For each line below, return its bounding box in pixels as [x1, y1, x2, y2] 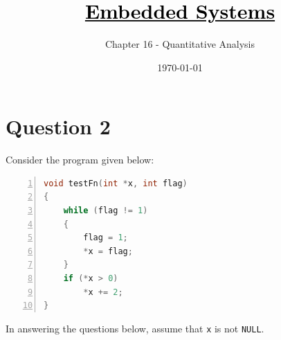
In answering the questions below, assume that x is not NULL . [6, 321, 264, 335]
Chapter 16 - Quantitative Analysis [105, 37, 255, 51]
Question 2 [6, 112, 111, 141]
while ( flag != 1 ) [63, 206, 148, 216]
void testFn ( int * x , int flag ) [44, 178, 188, 188]
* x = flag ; [83, 246, 133, 256]
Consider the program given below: [6, 152, 154, 167]
